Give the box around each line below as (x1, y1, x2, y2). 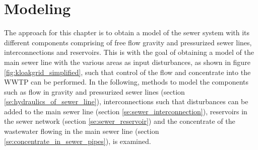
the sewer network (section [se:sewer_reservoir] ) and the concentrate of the (4, 116, 235, 126)
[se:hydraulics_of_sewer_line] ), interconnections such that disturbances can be (4, 96, 248, 107)
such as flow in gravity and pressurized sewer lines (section (4, 86, 185, 97)
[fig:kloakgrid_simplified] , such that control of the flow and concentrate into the (4, 66, 251, 77)
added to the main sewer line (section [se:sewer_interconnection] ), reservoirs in (4, 106, 247, 116)
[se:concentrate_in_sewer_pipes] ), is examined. (4, 135, 151, 146)
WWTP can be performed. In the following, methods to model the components (4, 77, 248, 87)
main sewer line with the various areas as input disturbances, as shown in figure (4, 56, 250, 67)
